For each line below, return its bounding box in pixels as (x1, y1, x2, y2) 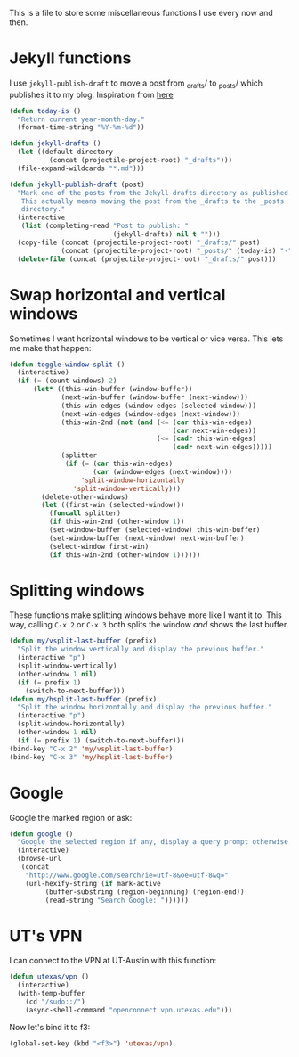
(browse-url (17, 855, 62, 864)
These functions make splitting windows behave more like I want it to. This (9, 610, 282, 620)
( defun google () (9, 829, 74, 839)
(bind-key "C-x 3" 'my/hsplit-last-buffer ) (9, 752, 174, 761)
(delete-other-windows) (41, 492, 129, 502)
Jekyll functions (9, 48, 132, 69)
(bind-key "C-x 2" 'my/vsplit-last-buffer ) (9, 744, 174, 753)
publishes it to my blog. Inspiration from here (9, 89, 174, 100)
